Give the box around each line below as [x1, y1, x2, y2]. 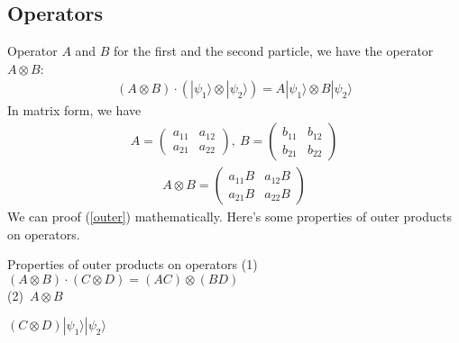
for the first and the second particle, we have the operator [114, 41, 434, 60]
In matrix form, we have [7, 101, 142, 120]
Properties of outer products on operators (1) [7, 255, 258, 274]
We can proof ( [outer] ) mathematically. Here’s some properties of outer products [7, 207, 452, 226]
